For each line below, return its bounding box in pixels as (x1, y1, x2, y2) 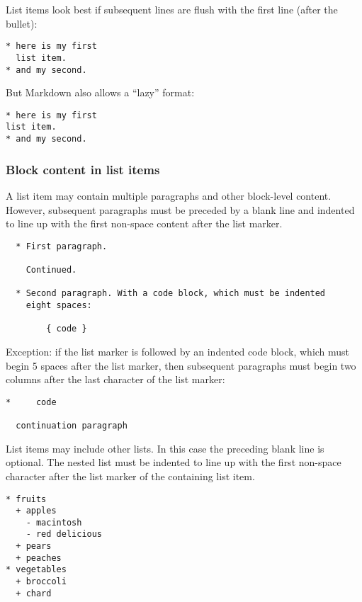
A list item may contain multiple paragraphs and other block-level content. (6, 188, 332, 203)
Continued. (26, 265, 77, 276)
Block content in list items (6, 160, 160, 178)
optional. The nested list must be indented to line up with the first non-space (6, 455, 341, 470)
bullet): (6, 16, 38, 30)
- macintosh (26, 517, 82, 528)
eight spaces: (26, 300, 92, 310)
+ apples (16, 506, 57, 516)
